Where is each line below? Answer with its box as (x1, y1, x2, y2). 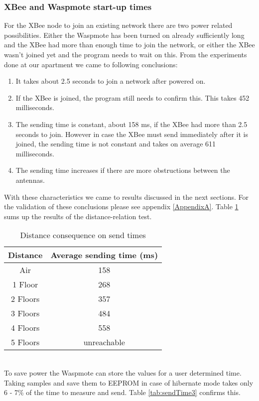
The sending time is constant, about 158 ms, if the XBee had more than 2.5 (15, 119, 248, 129)
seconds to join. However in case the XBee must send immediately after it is (15, 129, 248, 139)
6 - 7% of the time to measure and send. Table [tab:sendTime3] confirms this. (4, 387, 241, 398)
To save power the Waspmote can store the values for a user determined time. (4, 367, 242, 378)
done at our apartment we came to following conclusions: (4, 59, 178, 69)
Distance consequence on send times (20, 229, 146, 241)
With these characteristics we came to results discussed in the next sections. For (4, 191, 249, 202)
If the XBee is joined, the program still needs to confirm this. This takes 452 (15, 92, 250, 103)
